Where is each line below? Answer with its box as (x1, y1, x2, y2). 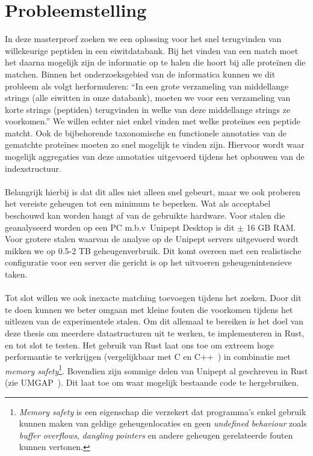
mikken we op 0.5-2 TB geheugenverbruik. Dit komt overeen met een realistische (5, 244, 302, 257)
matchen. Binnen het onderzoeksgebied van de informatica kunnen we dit (5, 67, 276, 80)
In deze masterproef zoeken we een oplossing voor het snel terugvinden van (5, 32, 282, 45)
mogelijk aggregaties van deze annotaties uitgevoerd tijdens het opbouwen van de (5, 150, 305, 163)
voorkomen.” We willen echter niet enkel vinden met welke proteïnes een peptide (5, 115, 300, 127)
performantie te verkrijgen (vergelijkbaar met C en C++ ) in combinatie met (5, 350, 291, 363)
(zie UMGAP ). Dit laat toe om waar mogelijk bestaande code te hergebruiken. (5, 376, 299, 388)
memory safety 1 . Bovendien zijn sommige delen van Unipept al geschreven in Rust (5, 362, 308, 377)
